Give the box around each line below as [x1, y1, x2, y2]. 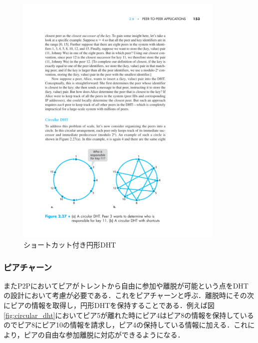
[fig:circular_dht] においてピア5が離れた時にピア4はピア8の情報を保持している [3, 309, 254, 320]
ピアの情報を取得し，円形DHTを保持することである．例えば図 [10, 299, 215, 310]
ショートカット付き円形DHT [23, 239, 116, 249]
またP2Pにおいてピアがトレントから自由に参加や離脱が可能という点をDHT [3, 280, 249, 290]
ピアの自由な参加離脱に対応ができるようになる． [23, 329, 185, 339]
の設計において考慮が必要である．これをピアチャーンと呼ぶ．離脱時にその [3, 290, 247, 300]
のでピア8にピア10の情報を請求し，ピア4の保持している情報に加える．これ [3, 319, 248, 330]
